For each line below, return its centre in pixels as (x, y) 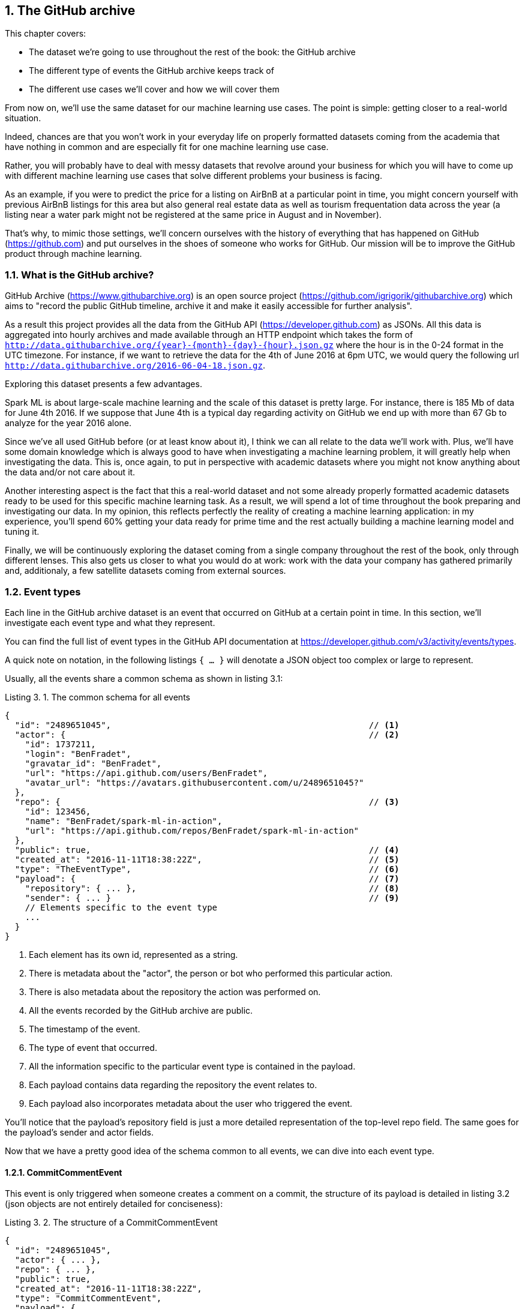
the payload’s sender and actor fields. (79, 1132)
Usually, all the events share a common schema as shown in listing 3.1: (144, 678)
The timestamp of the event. (85, 1029)
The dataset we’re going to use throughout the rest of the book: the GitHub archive (192, 52)
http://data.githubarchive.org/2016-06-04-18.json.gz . (135, 366)
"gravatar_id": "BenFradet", (93, 763)
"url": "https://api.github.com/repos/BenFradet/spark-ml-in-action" (192, 830)
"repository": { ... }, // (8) (212, 888)
